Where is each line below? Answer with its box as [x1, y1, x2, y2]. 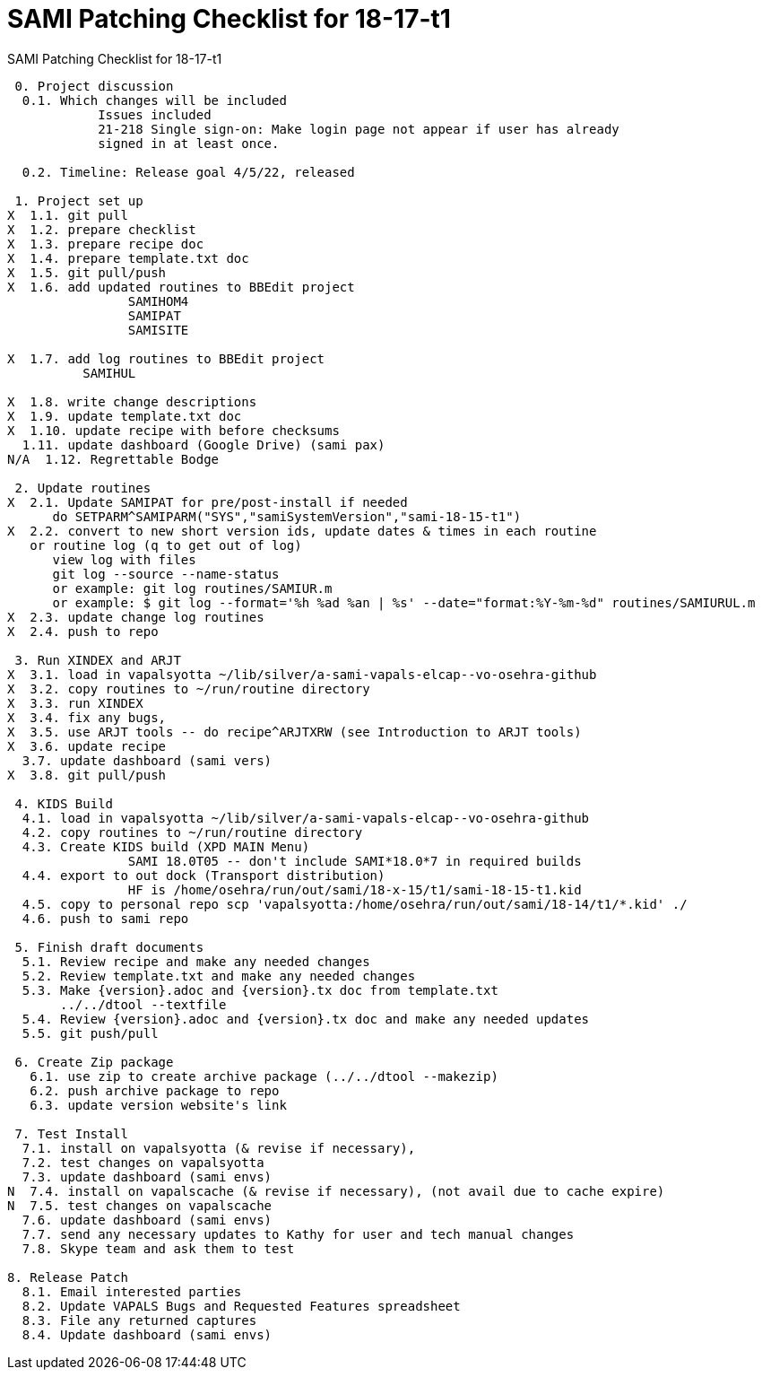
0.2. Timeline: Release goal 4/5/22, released [22, 164, 355, 179]
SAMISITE [127, 322, 189, 337]
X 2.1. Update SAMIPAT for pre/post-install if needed [7, 494, 408, 510]
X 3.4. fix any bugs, [7, 710, 167, 725]
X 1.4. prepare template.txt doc [7, 250, 249, 266]
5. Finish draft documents [14, 939, 204, 954]
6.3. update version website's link [30, 1097, 287, 1112]
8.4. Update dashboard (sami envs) [22, 1327, 273, 1342]
